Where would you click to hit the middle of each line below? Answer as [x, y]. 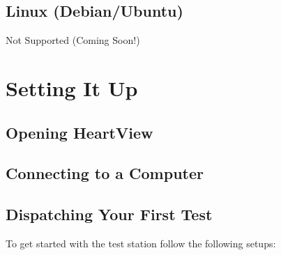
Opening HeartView [79, 132]
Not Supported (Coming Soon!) [73, 40]
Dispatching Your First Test [109, 214]
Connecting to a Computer [105, 173]
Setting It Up [72, 87]
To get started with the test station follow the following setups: [141, 243]
